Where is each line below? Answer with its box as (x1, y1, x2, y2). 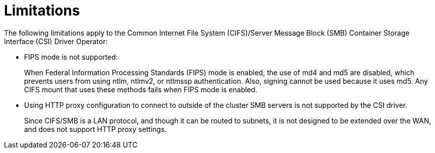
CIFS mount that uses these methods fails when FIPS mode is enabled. (24, 85, 258, 94)
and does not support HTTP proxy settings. (24, 124, 167, 133)
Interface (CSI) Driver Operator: (4, 37, 108, 46)
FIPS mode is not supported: (24, 52, 118, 61)
